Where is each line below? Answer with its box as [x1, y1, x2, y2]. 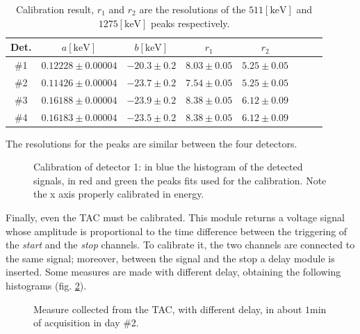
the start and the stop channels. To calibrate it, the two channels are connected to [6, 237, 355, 252]
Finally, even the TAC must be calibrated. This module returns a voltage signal [6, 210, 345, 225]
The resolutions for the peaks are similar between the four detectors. [6, 136, 297, 150]
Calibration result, [15, 2, 95, 16]
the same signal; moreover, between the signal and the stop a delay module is [6, 250, 335, 265]
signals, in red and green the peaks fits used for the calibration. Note [33, 173, 327, 187]
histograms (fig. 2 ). [6, 278, 87, 292]
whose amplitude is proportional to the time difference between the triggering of [6, 223, 347, 238]
